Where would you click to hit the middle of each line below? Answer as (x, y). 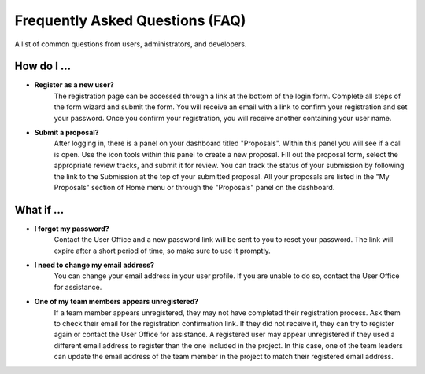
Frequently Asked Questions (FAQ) (130, 20)
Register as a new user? (74, 85)
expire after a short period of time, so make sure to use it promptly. (162, 251)
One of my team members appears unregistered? (116, 302)
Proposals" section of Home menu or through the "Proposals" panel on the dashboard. (194, 187)
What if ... (39, 209)
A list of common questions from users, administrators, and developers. (131, 44)
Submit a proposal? (67, 133)
